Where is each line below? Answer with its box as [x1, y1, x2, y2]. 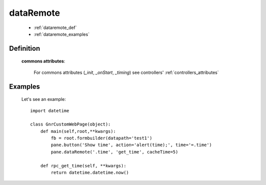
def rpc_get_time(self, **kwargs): [40, 163, 127, 168]
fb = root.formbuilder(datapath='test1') [51, 135, 153, 141]
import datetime [30, 108, 69, 113]
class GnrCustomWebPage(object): [30, 122, 111, 127]
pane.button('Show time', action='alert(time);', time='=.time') [51, 142, 212, 148]
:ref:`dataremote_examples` [33, 31, 90, 37]
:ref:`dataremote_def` [33, 25, 77, 31]
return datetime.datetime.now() [51, 170, 129, 176]
